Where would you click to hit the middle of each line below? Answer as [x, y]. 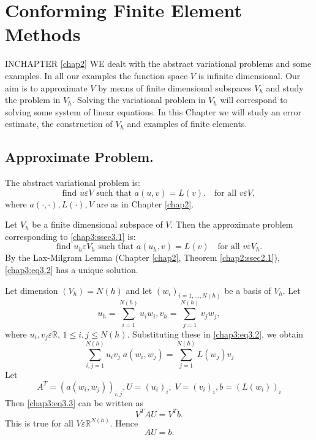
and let [139, 290]
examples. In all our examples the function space [96, 75]
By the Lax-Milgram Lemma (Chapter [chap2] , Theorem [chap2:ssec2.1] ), [142, 257]
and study [285, 87]
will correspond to [254, 100]
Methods [43, 34]
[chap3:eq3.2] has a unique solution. [72, 270]
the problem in [33, 100]
